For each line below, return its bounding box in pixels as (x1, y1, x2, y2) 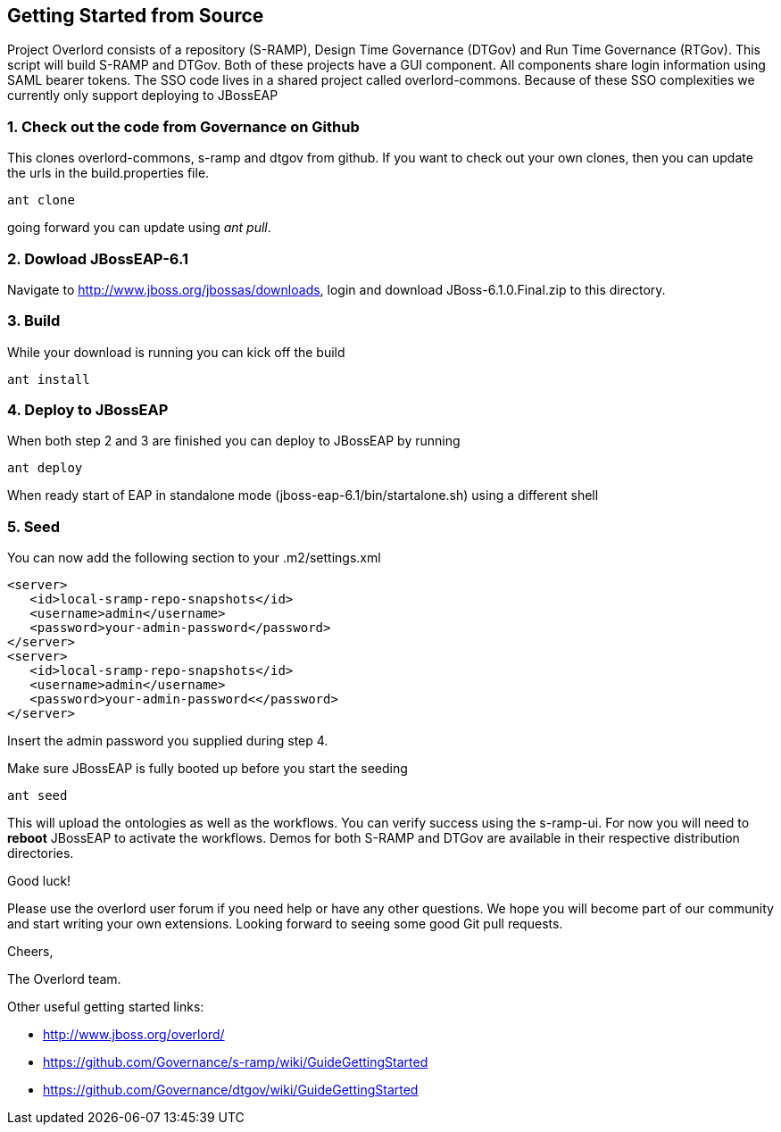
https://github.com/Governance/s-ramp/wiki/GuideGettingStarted (43, 1054, 428, 1070)
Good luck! (7, 873, 71, 889)
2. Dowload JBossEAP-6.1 (7, 249, 188, 268)
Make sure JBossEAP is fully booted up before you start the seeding (7, 761, 408, 777)
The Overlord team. (7, 971, 121, 987)
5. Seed (7, 517, 61, 536)
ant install (7, 371, 90, 387)
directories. (7, 845, 74, 861)
